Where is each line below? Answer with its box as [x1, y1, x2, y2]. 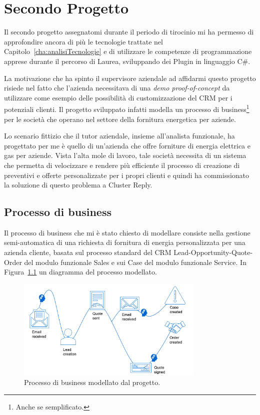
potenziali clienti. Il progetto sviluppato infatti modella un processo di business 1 [4, 102, 249, 114]
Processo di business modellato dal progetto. [24, 376, 160, 387]
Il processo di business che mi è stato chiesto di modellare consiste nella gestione [4, 227, 250, 237]
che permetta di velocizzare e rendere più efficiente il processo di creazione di [4, 159, 240, 170]
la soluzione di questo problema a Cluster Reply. [4, 179, 152, 190]
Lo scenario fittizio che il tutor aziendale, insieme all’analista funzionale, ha [4, 130, 235, 141]
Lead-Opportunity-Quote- [173, 247, 253, 257]
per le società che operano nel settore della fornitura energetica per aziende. [4, 113, 236, 124]
